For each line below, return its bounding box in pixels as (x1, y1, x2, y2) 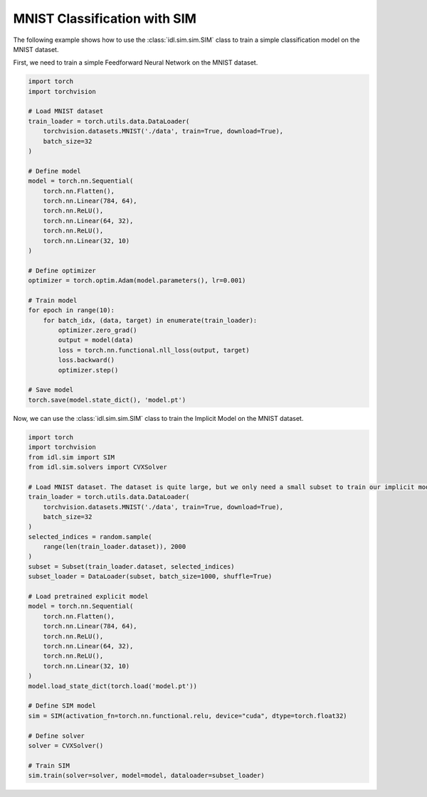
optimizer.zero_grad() (58, 326, 138, 334)
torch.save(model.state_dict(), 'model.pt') (28, 395, 186, 404)
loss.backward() (58, 356, 115, 364)
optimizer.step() (58, 366, 119, 374)
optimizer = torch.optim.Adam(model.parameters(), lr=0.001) (28, 277, 246, 284)
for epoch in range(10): (28, 306, 115, 314)
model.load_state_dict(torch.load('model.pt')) (28, 682, 197, 690)
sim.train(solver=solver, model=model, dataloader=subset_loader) (28, 771, 265, 780)
